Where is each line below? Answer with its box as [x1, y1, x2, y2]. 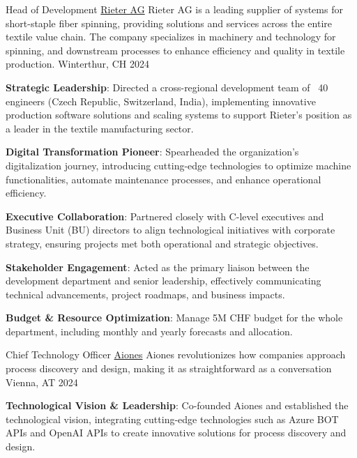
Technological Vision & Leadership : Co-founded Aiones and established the [6, 398, 349, 413]
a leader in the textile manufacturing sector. [6, 121, 194, 135]
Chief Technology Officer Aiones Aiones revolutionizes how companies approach [6, 347, 346, 362]
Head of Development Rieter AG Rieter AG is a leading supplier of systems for [6, 2, 343, 16]
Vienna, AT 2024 [6, 374, 78, 389]
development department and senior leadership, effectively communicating [6, 273, 321, 288]
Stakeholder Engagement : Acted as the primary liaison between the [6, 259, 310, 274]
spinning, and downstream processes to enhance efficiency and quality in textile [6, 43, 345, 57]
